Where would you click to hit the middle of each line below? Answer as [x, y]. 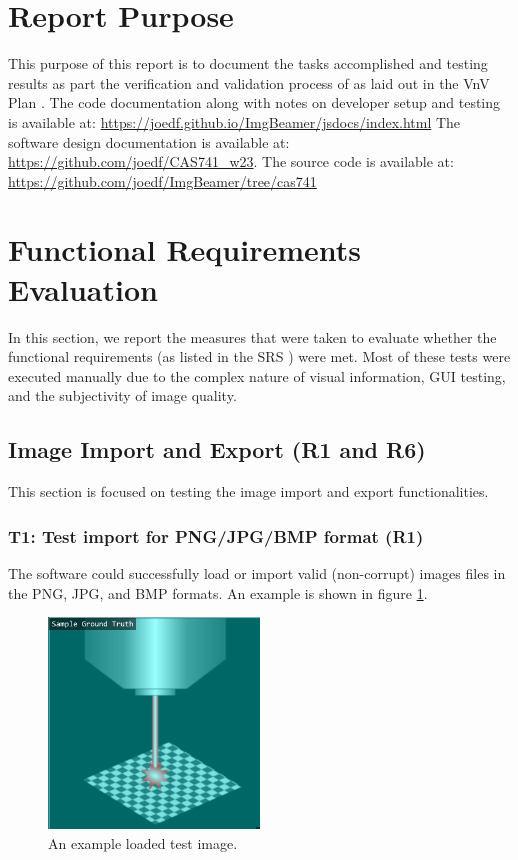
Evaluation [83, 288]
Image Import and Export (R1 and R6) [217, 449]
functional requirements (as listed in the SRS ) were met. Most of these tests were [259, 356]
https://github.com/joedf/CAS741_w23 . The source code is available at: [231, 161]
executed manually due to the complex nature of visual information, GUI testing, [257, 375]
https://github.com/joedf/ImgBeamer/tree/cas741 [162, 180]
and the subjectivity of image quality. [122, 395]
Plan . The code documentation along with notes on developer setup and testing [254, 102]
